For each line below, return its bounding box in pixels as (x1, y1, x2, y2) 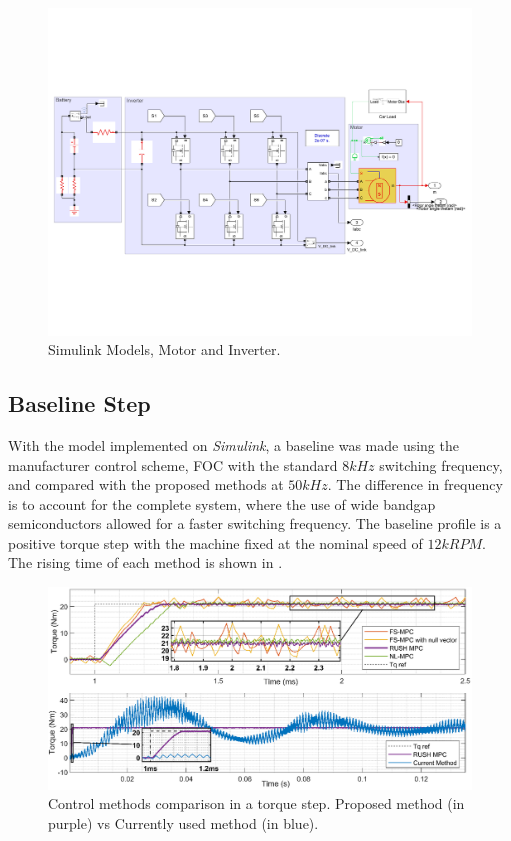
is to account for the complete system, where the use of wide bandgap (8, 493, 436, 514)
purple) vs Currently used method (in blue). (48, 812, 319, 833)
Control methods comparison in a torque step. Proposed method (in (48, 793, 465, 814)
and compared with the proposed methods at (8, 474, 284, 495)
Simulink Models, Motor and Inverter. (48, 339, 281, 360)
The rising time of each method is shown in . (8, 552, 283, 573)
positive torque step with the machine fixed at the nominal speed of (8, 532, 423, 553)
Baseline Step (8, 388, 151, 419)
